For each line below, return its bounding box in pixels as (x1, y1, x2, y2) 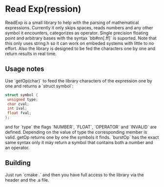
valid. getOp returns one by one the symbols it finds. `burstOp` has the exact (5, 134, 159, 140)
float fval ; (7, 111, 32, 116)
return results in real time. (5, 50, 57, 57)
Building (5, 159, 31, 167)
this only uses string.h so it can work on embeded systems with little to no (5, 40, 154, 46)
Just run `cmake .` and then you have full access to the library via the (5, 172, 144, 178)
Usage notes (5, 65, 44, 73)
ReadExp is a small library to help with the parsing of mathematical (5, 20, 139, 25)
